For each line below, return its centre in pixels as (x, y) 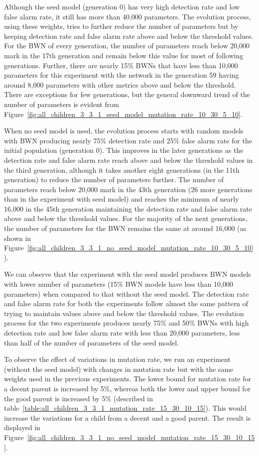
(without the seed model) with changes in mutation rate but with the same (119, 369)
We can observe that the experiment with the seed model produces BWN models (128, 274)
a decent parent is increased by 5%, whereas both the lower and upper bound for (128, 388)
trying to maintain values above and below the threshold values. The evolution (124, 313)
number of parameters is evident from (62, 104)
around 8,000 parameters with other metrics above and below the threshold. (120, 84)
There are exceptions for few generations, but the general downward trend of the (127, 94)
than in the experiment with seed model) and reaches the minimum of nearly (122, 199)
